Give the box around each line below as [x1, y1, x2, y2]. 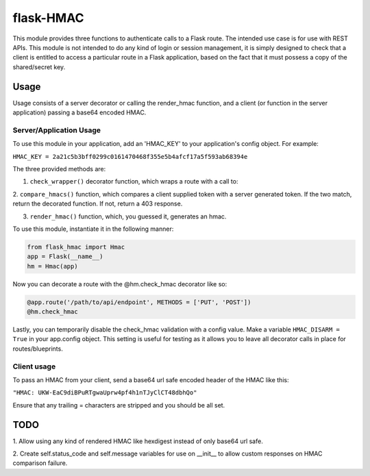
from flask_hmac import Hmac [27, 243, 125, 251]
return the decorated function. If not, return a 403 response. [12, 199, 183, 208]
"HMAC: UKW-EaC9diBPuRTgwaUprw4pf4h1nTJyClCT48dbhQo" [12, 389, 197, 397]
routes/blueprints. [12, 345, 63, 353]
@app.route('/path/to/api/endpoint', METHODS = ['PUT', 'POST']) [27, 298, 251, 306]
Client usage [12, 362, 56, 371]
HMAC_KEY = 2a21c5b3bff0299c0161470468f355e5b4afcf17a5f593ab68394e [12, 153, 248, 160]
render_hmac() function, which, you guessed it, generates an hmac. [29, 212, 227, 221]
